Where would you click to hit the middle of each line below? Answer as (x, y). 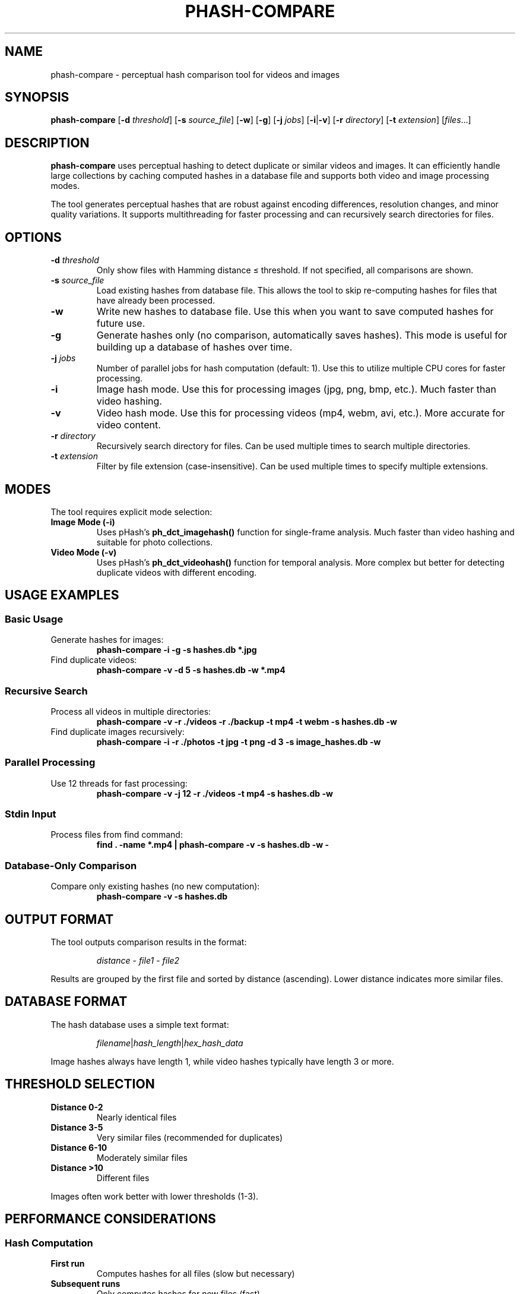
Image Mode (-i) (83, 522)
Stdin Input (31, 814)
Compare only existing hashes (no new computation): (155, 886)
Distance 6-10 (79, 1147)
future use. (121, 323)
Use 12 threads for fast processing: (119, 783)
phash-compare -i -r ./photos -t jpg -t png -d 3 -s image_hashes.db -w (239, 741)
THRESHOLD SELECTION (80, 1084)
